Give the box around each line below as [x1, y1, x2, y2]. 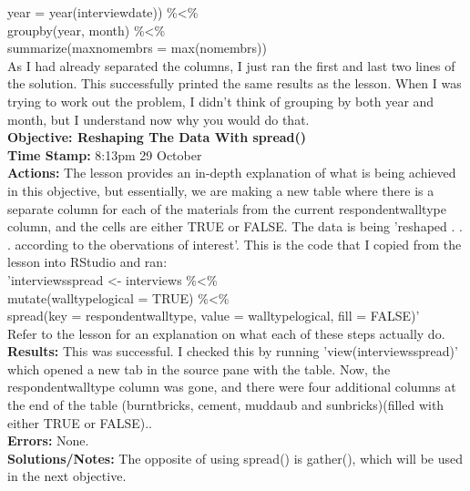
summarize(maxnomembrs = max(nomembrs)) [7, 38, 267, 57]
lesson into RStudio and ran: [7, 252, 168, 271]
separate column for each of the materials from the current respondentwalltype [7, 199, 446, 218]
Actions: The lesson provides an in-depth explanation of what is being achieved [7, 163, 456, 182]
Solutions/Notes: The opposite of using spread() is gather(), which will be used [7, 448, 464, 467]
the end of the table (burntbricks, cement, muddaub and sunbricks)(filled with [7, 395, 444, 414]
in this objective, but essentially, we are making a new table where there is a [7, 180, 434, 199]
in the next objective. [7, 466, 127, 486]
